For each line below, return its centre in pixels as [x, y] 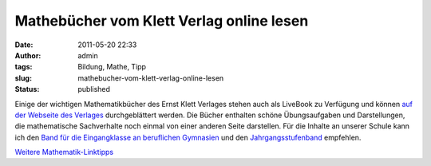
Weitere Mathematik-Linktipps [64, 152]
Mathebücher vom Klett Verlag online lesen [162, 21]
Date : [24, 45]
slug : [23, 78]
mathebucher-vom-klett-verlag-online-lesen [151, 78]
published [94, 89]
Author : [28, 55]
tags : [24, 67]
